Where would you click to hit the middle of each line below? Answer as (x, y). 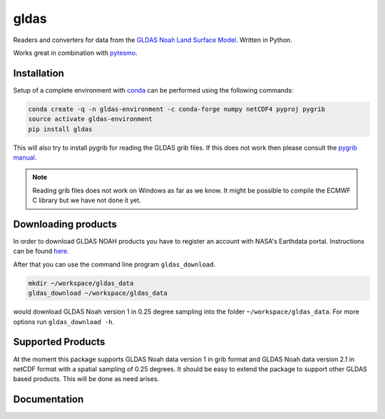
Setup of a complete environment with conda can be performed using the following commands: (153, 90)
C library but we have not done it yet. (87, 200)
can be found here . (41, 251)
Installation (38, 73)
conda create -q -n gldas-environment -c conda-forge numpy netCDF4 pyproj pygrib (177, 109)
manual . (25, 157)
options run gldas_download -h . (64, 321)
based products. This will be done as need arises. (86, 379)
